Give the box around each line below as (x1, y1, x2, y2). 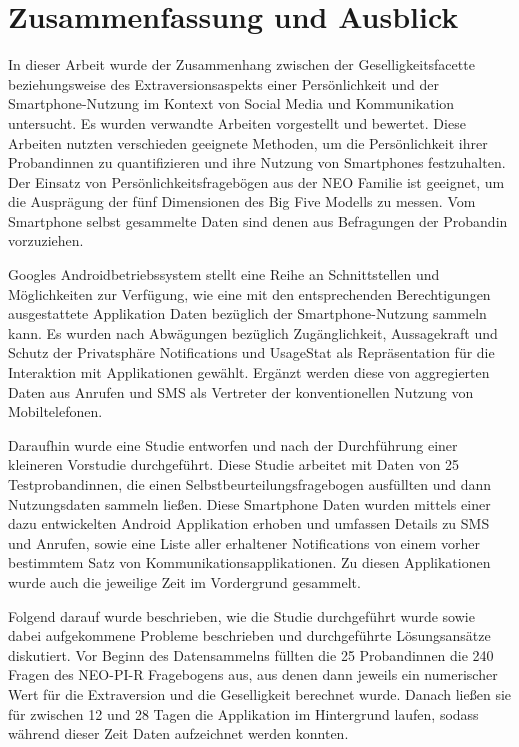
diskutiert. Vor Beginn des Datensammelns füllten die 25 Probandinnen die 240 (8, 644, 494, 665)
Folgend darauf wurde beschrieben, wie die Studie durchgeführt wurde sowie (8, 605, 475, 626)
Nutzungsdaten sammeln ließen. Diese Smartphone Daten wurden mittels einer (8, 493, 491, 514)
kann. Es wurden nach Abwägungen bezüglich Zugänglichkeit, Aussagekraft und (8, 322, 498, 343)
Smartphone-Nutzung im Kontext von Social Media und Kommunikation (8, 93, 455, 114)
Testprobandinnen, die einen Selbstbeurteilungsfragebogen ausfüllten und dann (8, 474, 492, 494)
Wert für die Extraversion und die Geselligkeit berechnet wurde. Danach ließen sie (8, 683, 512, 704)
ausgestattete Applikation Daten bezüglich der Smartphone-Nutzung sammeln (8, 303, 487, 324)
